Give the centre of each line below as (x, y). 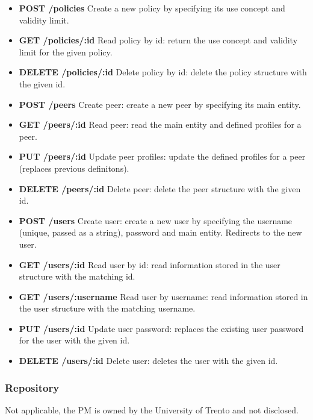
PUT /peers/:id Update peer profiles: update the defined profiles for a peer (162, 156)
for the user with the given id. (74, 340)
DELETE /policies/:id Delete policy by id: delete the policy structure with (163, 72)
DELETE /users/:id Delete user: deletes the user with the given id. (148, 361)
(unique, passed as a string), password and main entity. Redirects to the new (160, 232)
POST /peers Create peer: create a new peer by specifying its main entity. (160, 104)
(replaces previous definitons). (74, 168)
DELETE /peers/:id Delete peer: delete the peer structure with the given (160, 188)
